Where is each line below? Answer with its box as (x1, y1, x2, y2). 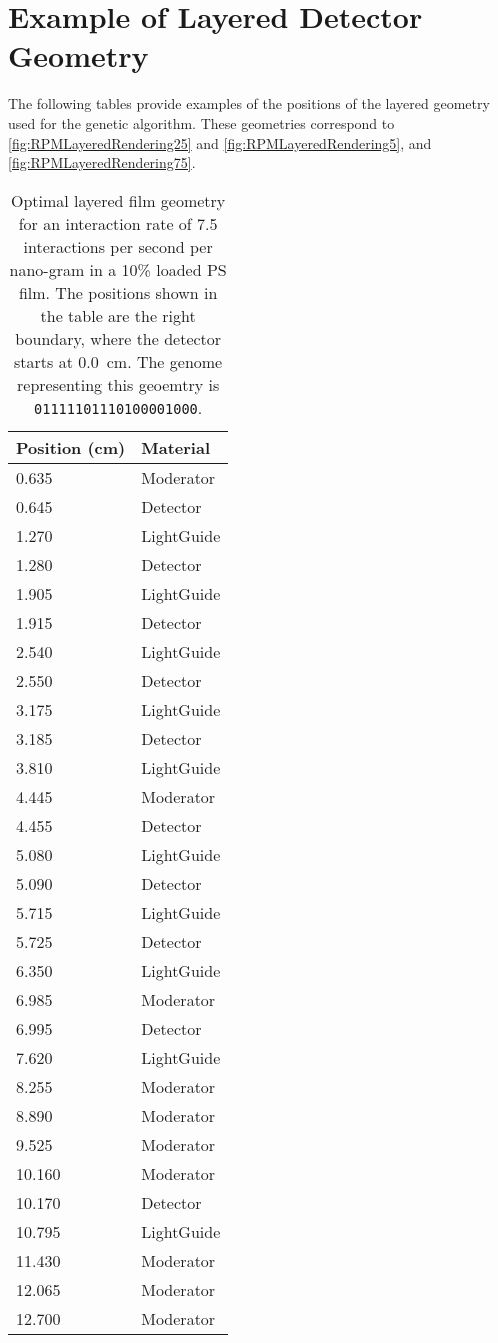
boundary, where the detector (15, 326, 222, 350)
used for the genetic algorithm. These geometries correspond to (8, 112, 395, 133)
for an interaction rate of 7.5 (18, 211, 218, 235)
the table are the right (40, 303, 196, 327)
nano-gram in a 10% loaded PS (9, 257, 227, 281)
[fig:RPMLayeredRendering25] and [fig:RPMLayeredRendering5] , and (8, 132, 432, 153)
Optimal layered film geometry (10, 188, 226, 212)
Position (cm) (16, 435, 126, 459)
